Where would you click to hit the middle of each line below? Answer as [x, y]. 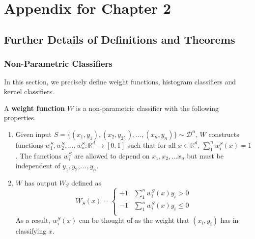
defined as [86, 182]
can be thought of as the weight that [134, 220]
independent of [38, 165]
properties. [20, 118]
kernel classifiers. [29, 91]
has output [41, 182]
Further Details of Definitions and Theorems [120, 39]
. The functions [38, 155]
